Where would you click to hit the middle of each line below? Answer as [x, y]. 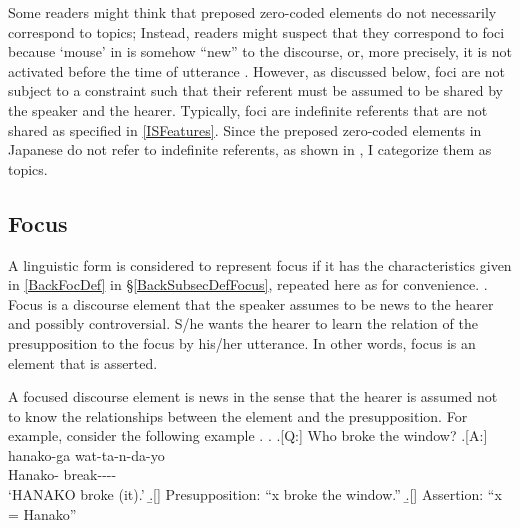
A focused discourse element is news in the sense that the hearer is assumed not [253, 396]
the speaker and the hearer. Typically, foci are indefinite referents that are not [248, 109]
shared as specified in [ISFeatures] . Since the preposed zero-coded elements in [245, 129]
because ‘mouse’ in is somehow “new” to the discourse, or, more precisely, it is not [260, 51]
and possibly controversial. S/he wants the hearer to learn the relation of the [243, 323]
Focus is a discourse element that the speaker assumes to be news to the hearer [251, 303]
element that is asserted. [83, 362]
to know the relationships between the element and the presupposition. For [238, 415]
